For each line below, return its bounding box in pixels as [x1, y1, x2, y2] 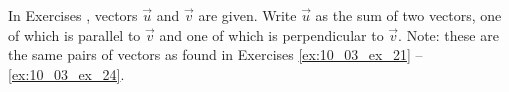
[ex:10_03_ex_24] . [8, 63, 125, 84]
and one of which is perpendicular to [159, 24, 384, 45]
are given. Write [198, 5, 297, 25]
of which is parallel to [8, 24, 141, 45]
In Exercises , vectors [8, 5, 138, 25]
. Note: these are [398, 24, 499, 45]
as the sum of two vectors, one [315, 5, 502, 25]
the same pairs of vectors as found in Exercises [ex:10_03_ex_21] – [8, 44, 423, 65]
